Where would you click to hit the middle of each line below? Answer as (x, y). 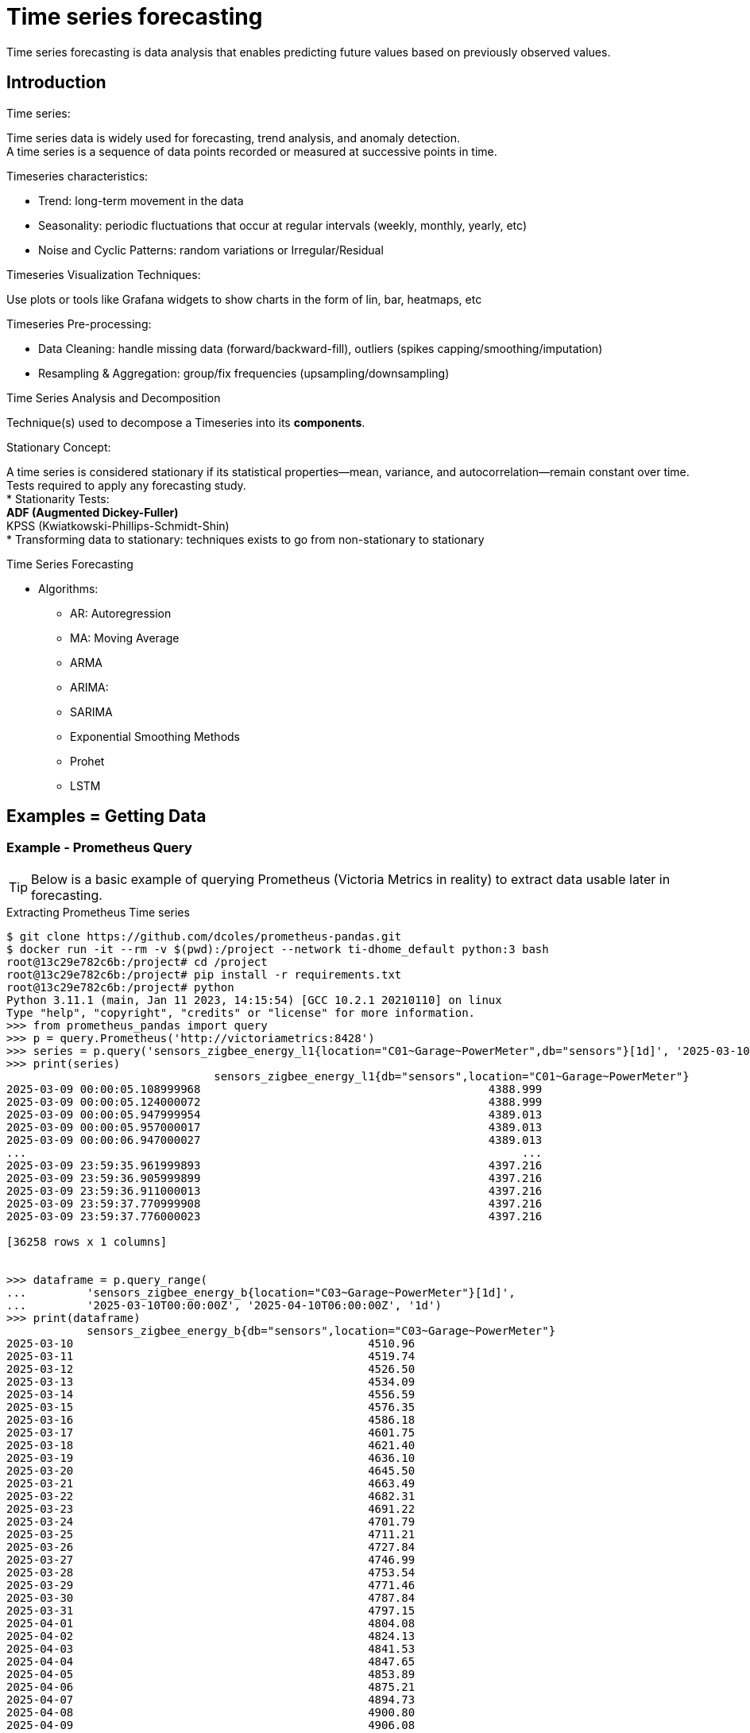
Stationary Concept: (59, 447)
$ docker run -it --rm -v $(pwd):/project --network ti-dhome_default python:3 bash (278, 949)
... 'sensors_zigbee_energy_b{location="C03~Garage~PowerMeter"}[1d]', (261, 1292)
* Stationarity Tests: (58, 498)
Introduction (56, 83)
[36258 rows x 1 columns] (87, 1241)
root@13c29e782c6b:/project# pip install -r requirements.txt (204, 974)
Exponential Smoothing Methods (155, 736)
